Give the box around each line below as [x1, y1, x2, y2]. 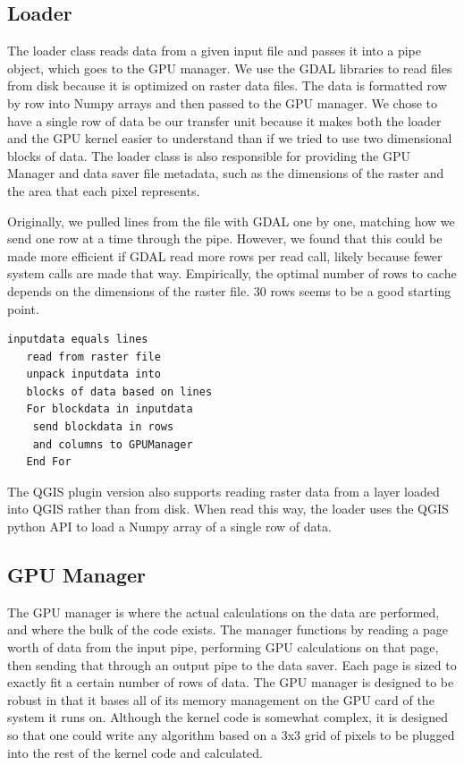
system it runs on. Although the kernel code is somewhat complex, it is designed [7, 708, 448, 727]
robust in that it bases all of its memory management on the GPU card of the [7, 690, 434, 709]
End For [26, 455, 72, 469]
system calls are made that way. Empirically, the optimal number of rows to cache [7, 264, 457, 283]
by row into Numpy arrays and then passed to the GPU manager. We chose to [7, 93, 438, 112]
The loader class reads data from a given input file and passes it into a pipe [7, 41, 421, 60]
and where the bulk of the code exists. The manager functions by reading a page [7, 620, 449, 639]
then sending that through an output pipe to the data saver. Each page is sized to [7, 655, 457, 674]
